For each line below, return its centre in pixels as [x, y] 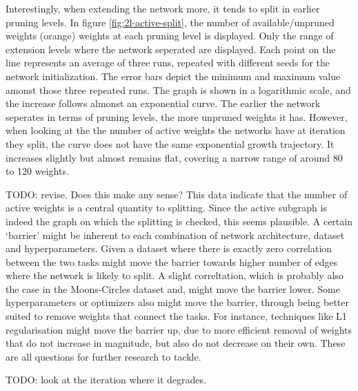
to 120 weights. [37, 171]
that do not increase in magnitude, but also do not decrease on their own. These [176, 343]
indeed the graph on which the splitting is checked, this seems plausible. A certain [179, 221]
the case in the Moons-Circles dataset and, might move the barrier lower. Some [173, 288]
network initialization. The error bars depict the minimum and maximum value [173, 76]
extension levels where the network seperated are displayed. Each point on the [171, 49]
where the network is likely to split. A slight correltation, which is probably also [175, 275]
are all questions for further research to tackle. [103, 356]
